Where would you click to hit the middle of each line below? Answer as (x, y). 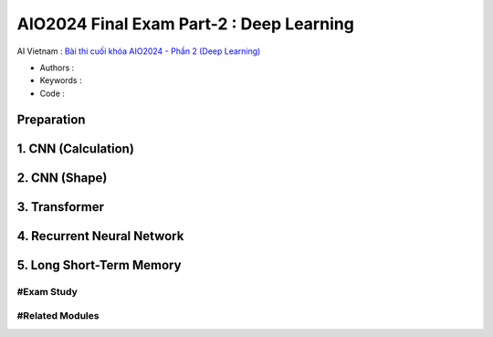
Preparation (51, 119)
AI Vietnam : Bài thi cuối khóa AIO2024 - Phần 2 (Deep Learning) (139, 51)
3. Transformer (61, 207)
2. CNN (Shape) (62, 178)
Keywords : (61, 80)
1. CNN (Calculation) (75, 148)
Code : (52, 93)
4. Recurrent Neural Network (100, 236)
